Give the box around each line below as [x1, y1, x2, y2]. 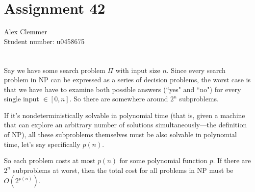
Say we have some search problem [4, 65, 105, 75]
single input [4, 94, 39, 104]
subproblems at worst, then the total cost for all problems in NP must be [13, 165, 233, 175]
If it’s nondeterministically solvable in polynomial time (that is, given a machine [4, 110, 245, 120]
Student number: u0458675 [4, 36, 85, 46]
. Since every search [166, 65, 226, 75]
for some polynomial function [119, 155, 207, 166]
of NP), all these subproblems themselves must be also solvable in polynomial [4, 129, 237, 140]
